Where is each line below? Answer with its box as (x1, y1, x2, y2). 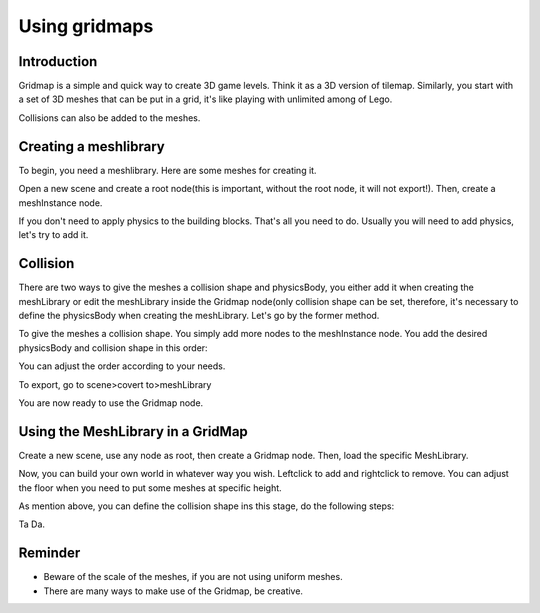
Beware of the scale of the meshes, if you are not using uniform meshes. (43, 571, 344, 583)
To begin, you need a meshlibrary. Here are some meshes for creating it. (18, 164, 317, 176)
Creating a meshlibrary (18, 138, 165, 155)
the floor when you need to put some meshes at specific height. (18, 481, 282, 494)
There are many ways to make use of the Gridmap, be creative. (43, 585, 304, 597)
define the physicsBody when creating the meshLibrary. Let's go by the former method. (18, 310, 380, 321)
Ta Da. (18, 518, 45, 530)
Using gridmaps (18, 15, 154, 37)
